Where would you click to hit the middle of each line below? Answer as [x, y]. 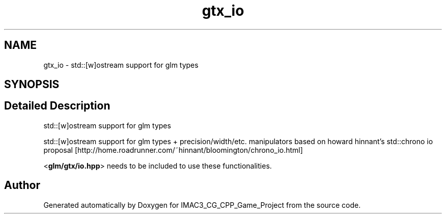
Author [22, 185]
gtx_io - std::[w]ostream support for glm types [121, 65]
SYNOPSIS [32, 85]
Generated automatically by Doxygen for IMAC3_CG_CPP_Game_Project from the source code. [202, 205]
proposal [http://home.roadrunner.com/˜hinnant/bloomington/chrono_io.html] [173, 150]
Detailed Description [57, 106]
